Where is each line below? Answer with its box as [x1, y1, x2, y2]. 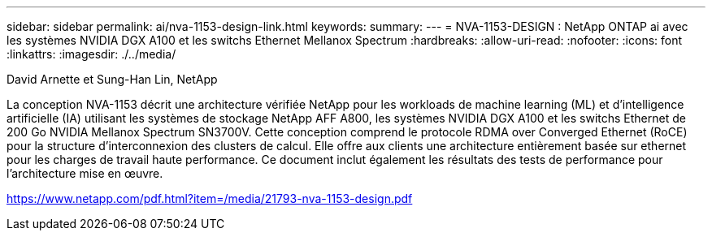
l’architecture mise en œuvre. [7, 166, 163, 180]
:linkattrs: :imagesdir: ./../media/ [7, 47, 176, 61]
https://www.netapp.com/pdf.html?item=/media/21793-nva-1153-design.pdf [7, 192, 413, 205]
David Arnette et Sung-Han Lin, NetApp [7, 72, 218, 86]
